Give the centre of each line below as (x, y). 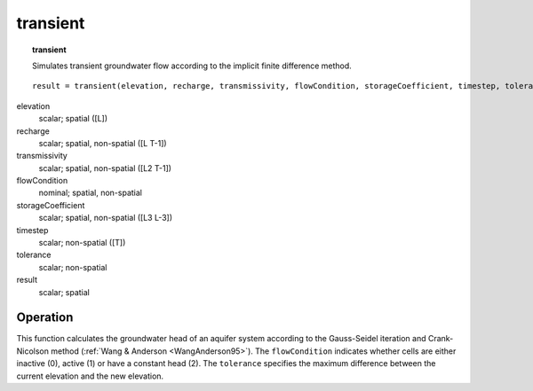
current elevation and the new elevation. (90, 376)
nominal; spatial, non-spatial (90, 193)
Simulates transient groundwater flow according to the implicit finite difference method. (192, 66)
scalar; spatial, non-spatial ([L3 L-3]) (106, 218)
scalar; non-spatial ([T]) (82, 243)
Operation (45, 318)
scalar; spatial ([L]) (73, 119)
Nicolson (32, 351)
